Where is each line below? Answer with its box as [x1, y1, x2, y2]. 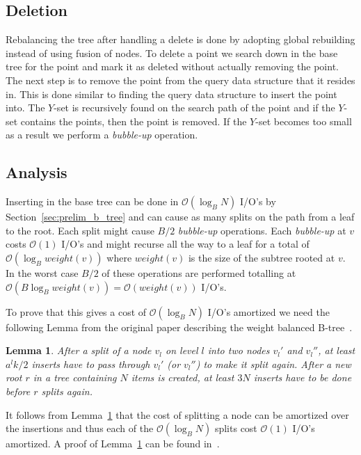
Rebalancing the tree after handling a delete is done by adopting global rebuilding [6, 32, 355, 47]
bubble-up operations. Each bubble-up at [177, 223, 346, 237]
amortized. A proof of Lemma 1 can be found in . [6, 436, 220, 451]
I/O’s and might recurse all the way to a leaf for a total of [61, 237, 310, 251]
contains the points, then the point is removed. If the [20, 113, 247, 128]
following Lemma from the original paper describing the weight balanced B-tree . [6, 319, 353, 334]
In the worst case [6, 265, 79, 280]
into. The [6, 100, 45, 115]
